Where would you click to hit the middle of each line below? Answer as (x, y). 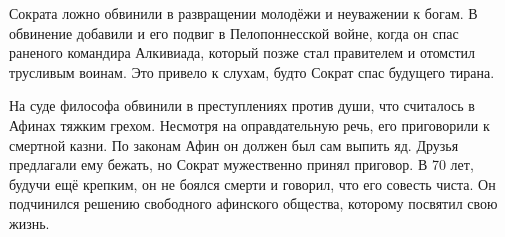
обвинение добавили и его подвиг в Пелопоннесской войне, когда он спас (234, 32)
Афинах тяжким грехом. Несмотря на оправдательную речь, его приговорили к (249, 124)
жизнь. (29, 222)
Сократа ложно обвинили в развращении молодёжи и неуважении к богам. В (243, 13)
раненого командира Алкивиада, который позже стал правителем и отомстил (242, 52)
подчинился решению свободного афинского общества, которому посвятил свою (253, 203)
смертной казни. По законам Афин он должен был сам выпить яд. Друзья (234, 144)
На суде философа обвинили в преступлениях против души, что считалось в (242, 105)
